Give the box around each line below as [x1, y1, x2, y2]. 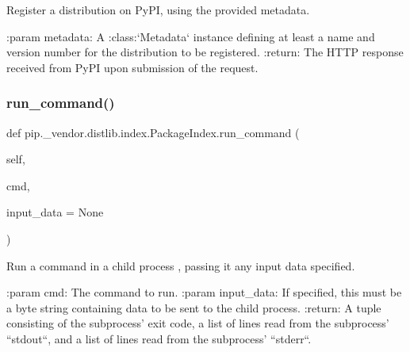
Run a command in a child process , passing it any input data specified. [6, 257, 355, 274]
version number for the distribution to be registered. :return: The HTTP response [6, 44, 404, 60]
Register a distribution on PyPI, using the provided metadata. [6, 2, 310, 17]
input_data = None [6, 204, 104, 220]
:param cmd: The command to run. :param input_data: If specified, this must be [6, 284, 402, 300]
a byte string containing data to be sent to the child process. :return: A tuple [6, 299, 381, 316]
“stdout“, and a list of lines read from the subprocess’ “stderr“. [6, 330, 312, 346]
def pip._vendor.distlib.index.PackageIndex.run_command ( [6, 124, 300, 140]
